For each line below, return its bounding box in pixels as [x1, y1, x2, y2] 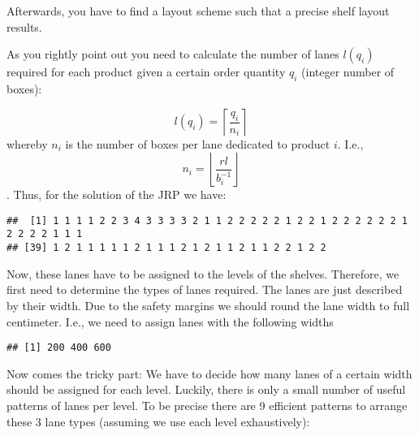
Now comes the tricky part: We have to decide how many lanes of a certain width [6, 365, 413, 382]
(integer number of [301, 63, 395, 80]
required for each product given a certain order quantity [6, 63, 286, 80]
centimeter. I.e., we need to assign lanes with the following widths [6, 313, 334, 330]
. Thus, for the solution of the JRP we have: [6, 186, 227, 203]
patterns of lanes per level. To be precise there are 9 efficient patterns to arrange [6, 396, 408, 413]
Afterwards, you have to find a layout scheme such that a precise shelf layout [6, 2, 390, 19]
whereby [6, 135, 48, 152]
